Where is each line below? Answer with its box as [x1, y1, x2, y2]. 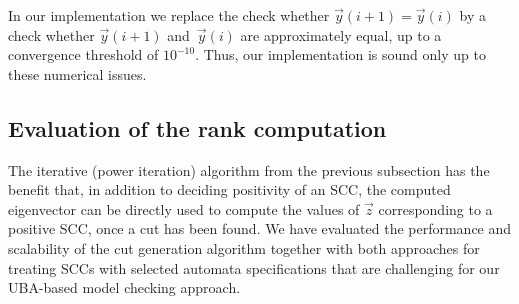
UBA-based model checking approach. [8, 277, 241, 298]
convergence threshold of [8, 44, 159, 65]
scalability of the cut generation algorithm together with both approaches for [8, 237, 480, 258]
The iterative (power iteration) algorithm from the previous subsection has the [8, 159, 490, 180]
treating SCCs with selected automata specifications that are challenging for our [8, 257, 500, 278]
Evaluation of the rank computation [8, 112, 387, 143]
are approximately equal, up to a [240, 24, 442, 45]
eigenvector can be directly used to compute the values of [8, 198, 360, 219]
